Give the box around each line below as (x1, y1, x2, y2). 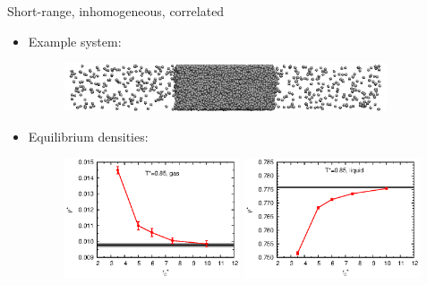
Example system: (28, 31, 122, 50)
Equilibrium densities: (28, 126, 149, 145)
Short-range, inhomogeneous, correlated (7, 2, 225, 20)
